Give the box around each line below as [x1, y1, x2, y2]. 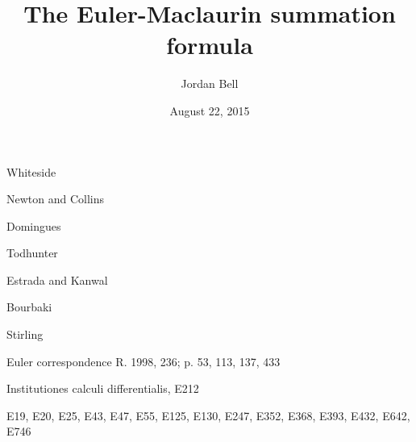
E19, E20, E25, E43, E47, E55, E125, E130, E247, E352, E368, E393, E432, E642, [6, 407, 410, 423]
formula [166, 28, 253, 61]
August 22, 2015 [169, 102, 250, 119]
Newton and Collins [6, 190, 105, 207]
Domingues [6, 217, 61, 234]
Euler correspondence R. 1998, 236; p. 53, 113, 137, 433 [6, 352, 281, 369]
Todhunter [6, 244, 58, 261]
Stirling [6, 326, 44, 343]
